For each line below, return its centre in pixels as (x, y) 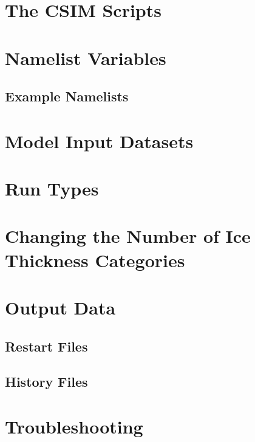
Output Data (60, 308)
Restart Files (46, 346)
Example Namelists (67, 96)
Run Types (52, 189)
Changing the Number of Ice (128, 236)
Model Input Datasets (99, 141)
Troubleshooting (74, 426)
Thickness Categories (95, 260)
